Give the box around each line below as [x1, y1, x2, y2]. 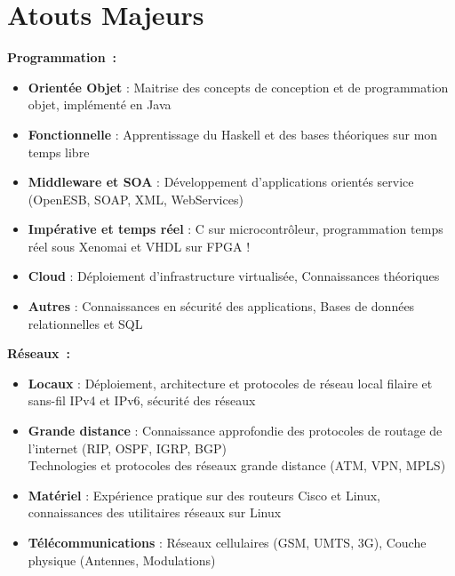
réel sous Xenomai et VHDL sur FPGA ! [28, 236, 251, 255]
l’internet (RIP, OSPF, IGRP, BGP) [28, 438, 227, 457]
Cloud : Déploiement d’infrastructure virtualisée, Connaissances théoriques [28, 267, 440, 285]
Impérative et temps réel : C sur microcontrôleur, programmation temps [28, 220, 443, 238]
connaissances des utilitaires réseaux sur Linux [28, 503, 282, 522]
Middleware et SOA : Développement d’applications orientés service [28, 172, 414, 191]
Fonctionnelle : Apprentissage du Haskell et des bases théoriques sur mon [28, 124, 438, 143]
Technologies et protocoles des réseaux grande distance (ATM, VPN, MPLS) [28, 456, 446, 475]
